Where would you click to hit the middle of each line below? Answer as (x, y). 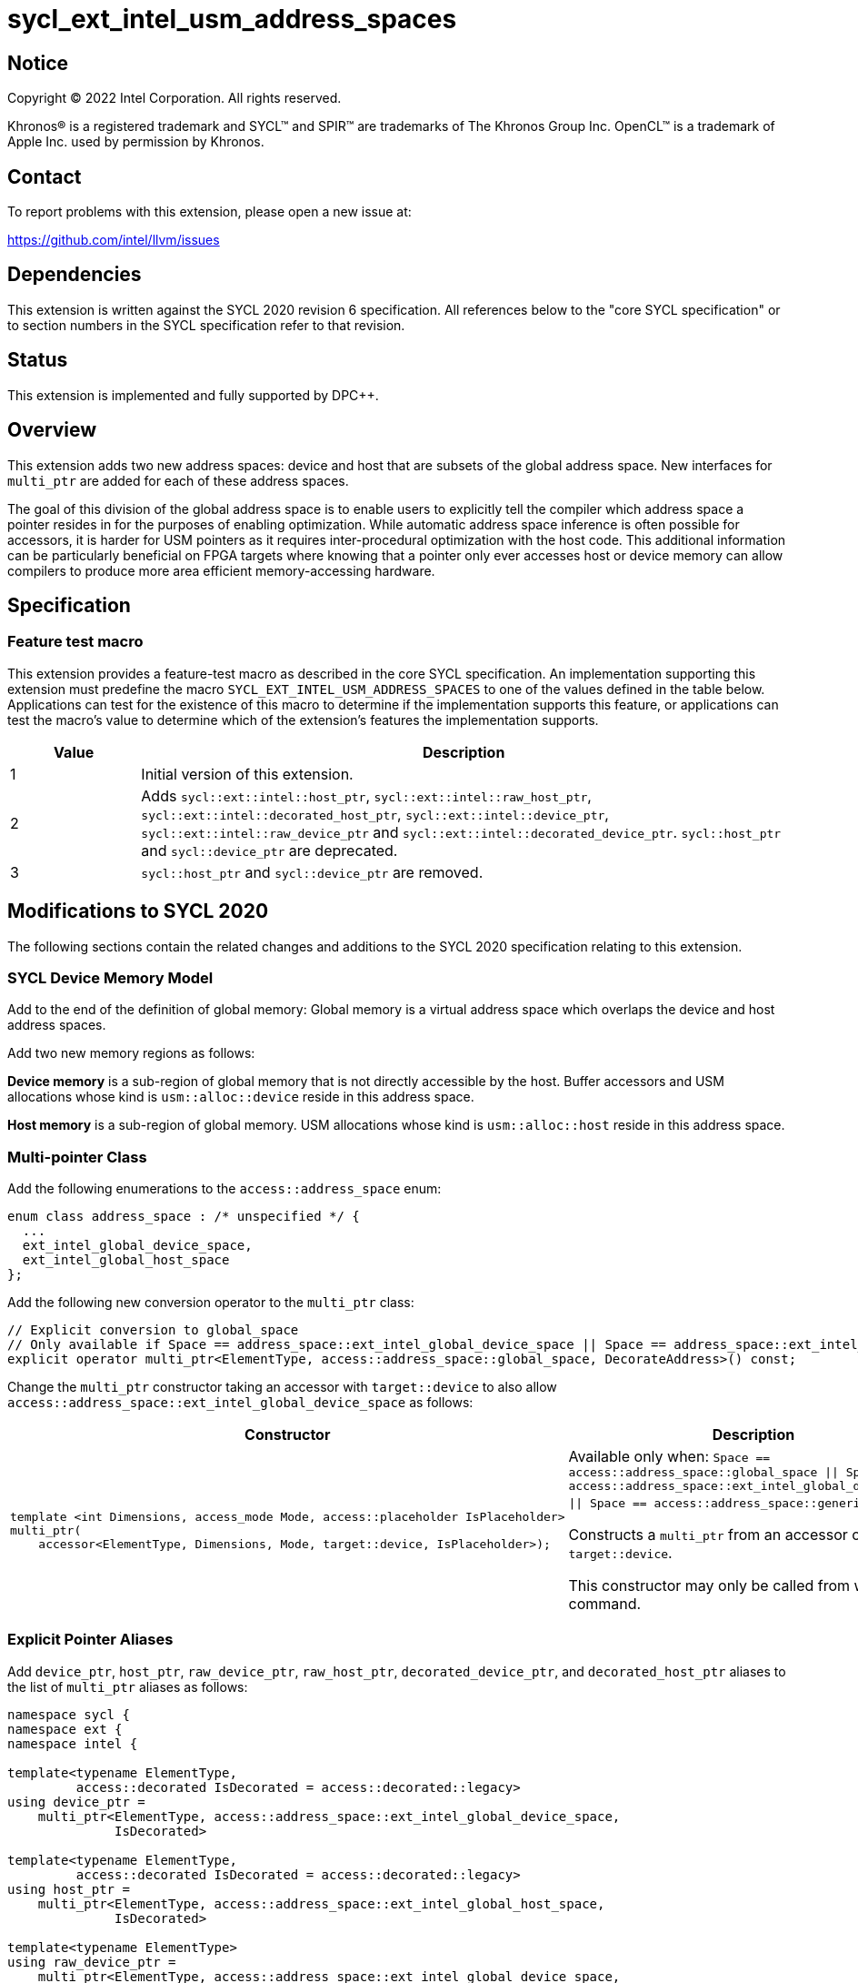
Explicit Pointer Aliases (90, 1640)
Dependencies (75, 275)
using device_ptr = (76, 1802)
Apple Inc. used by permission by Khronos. (136, 142)
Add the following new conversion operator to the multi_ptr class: (211, 1303)
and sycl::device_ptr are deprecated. (269, 850)
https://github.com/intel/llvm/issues (114, 240)
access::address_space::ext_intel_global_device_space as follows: (240, 1403)
